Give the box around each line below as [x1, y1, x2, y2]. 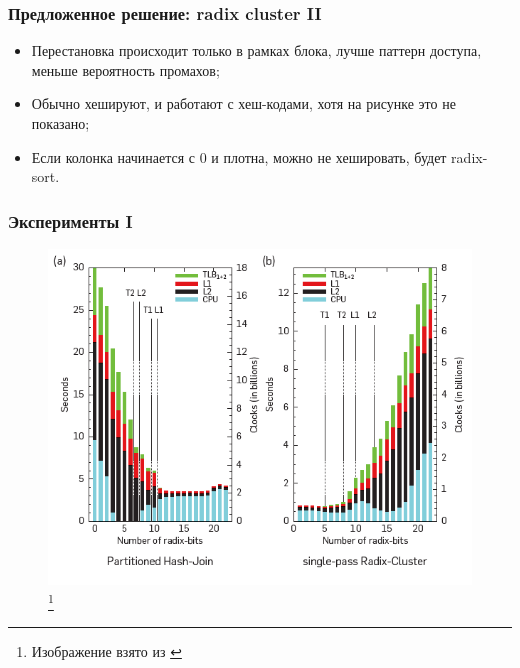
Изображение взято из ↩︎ [31, 641, 182, 662]
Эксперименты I [8, 208, 133, 233]
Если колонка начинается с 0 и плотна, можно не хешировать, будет [31, 146, 447, 167]
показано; [31, 113, 90, 133]
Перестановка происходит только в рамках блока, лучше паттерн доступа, [31, 40, 482, 61]
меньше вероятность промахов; [31, 59, 220, 80]
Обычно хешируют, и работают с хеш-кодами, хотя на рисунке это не [31, 93, 456, 114]
